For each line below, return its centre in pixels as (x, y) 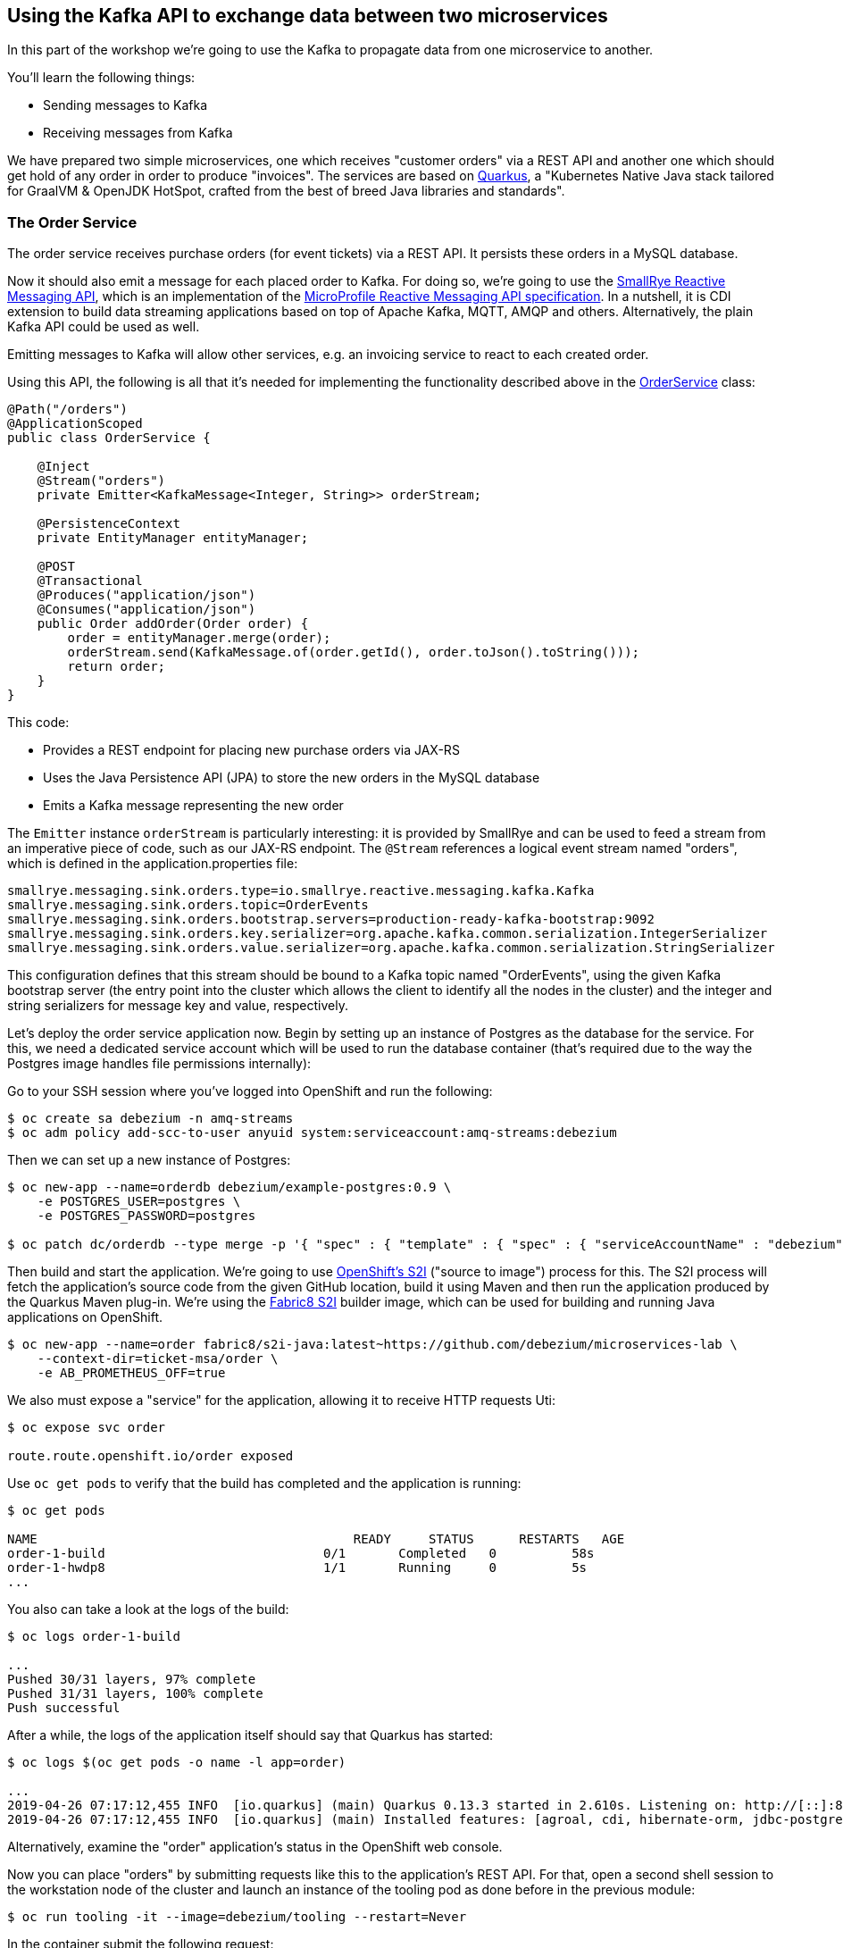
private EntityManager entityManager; (173, 538)
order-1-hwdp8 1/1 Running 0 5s (297, 1568)
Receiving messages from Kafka (138, 133)
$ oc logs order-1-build (94, 1637)
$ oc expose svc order (87, 1428)
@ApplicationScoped (75, 424)
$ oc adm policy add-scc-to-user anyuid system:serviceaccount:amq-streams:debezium (312, 1133)
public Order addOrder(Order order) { (173, 624)
